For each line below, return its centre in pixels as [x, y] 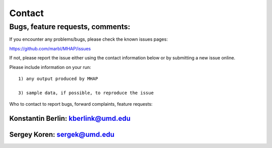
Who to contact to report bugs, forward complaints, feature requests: [81, 104]
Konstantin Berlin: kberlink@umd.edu [70, 118]
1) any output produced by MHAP [58, 79]
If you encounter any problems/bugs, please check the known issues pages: [89, 39]
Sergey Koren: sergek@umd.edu [62, 134]
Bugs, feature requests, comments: [70, 27]
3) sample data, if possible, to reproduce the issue [86, 93]
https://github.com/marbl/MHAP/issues [50, 48]
